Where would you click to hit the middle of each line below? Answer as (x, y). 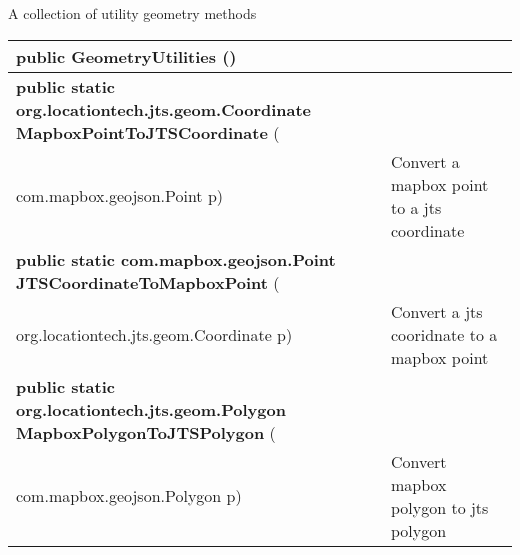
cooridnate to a (444, 334)
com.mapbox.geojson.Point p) (120, 196)
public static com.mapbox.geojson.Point (176, 259)
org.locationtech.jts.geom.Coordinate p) (154, 334)
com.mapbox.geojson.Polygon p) (129, 496)
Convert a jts (436, 311)
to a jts (416, 207)
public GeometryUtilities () (126, 56)
